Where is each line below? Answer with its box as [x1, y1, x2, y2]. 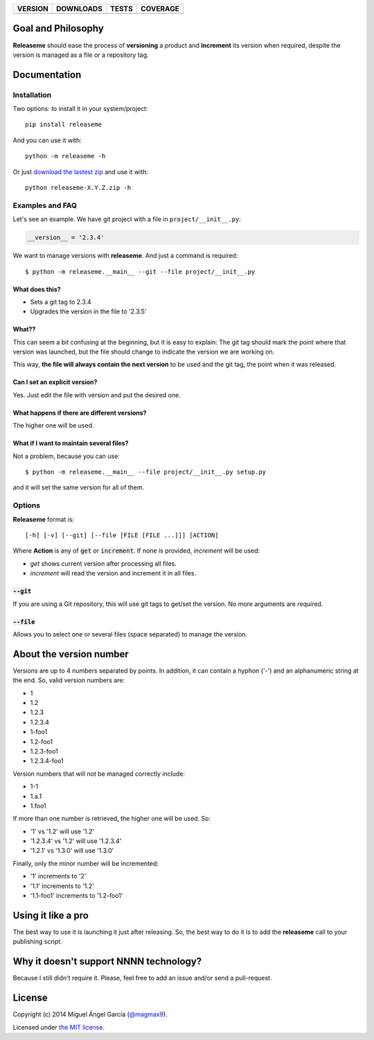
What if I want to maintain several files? [12, 439, 129, 447]
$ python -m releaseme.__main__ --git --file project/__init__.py [25, 268, 256, 275]
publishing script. [12, 937, 62, 946]
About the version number [12, 648, 130, 660]
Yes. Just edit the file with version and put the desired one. [12, 390, 181, 399]
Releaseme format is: [12, 515, 75, 523]
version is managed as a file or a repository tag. [12, 51, 149, 59]
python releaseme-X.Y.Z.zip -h [25, 184, 132, 192]
